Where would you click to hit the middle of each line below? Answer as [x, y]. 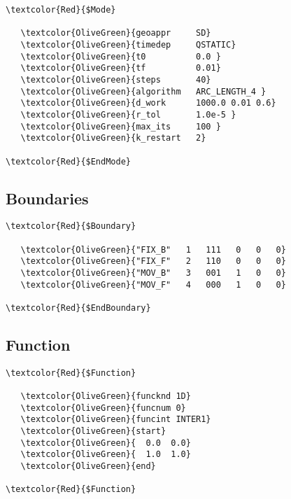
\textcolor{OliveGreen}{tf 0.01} [121, 68]
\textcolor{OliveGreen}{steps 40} [116, 79]
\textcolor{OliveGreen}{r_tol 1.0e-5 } [128, 114]
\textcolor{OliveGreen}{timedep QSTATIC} [128, 44]
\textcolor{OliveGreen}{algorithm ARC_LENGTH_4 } [143, 91]
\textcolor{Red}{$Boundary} [71, 226]
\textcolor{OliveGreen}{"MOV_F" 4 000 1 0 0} [153, 284]
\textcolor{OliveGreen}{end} [88, 466]
